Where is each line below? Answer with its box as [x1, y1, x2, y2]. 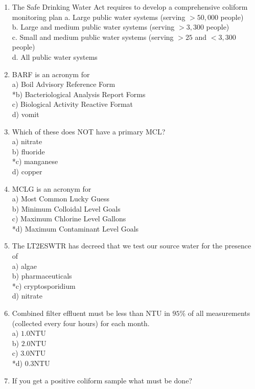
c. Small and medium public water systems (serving [12, 31, 174, 42]
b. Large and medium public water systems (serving [12, 21, 175, 32]
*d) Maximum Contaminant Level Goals [12, 223, 139, 234]
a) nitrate [12, 136, 42, 147]
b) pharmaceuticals [12, 270, 72, 281]
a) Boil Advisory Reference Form [12, 79, 115, 89]
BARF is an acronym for [12, 68, 90, 79]
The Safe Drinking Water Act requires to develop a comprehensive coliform [12, 2, 248, 12]
